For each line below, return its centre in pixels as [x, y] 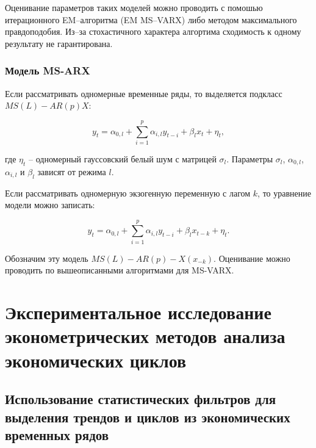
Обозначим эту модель [47, 258]
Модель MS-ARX [48, 70]
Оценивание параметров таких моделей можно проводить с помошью [134, 7]
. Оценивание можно [252, 258]
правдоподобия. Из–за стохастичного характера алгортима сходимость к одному [153, 31]
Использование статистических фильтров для [141, 399]
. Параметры [250, 158]
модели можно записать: [50, 205]
